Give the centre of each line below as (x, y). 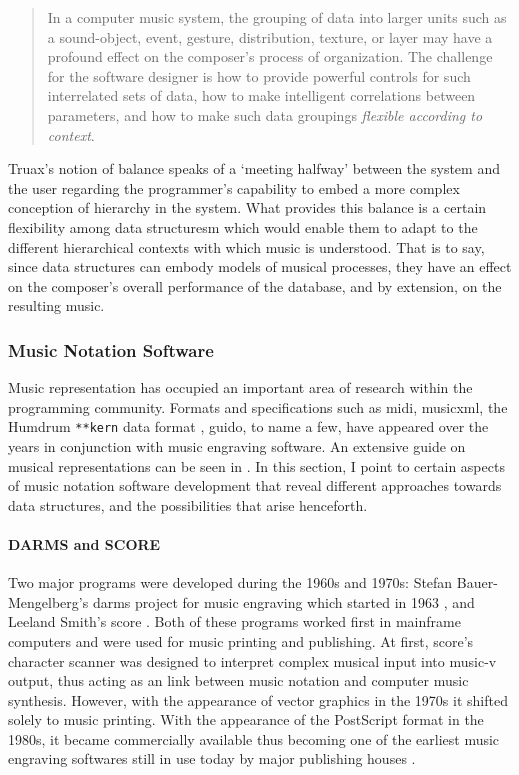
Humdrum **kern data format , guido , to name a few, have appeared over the (248, 426)
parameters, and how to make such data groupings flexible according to (265, 114)
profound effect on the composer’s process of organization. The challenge (270, 56)
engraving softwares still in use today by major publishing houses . (212, 758)
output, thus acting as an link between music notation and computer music (238, 680)
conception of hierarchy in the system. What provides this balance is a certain (247, 207)
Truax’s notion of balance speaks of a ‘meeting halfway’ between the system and (254, 168)
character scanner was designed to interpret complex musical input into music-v (252, 660)
